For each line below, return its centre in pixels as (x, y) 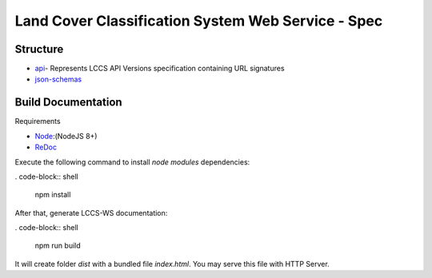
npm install (53, 195)
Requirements (38, 121)
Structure (39, 49)
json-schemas (58, 79)
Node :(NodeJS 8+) (66, 136)
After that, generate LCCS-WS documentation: (91, 212)
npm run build (58, 246)
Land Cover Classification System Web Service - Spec (199, 21)
